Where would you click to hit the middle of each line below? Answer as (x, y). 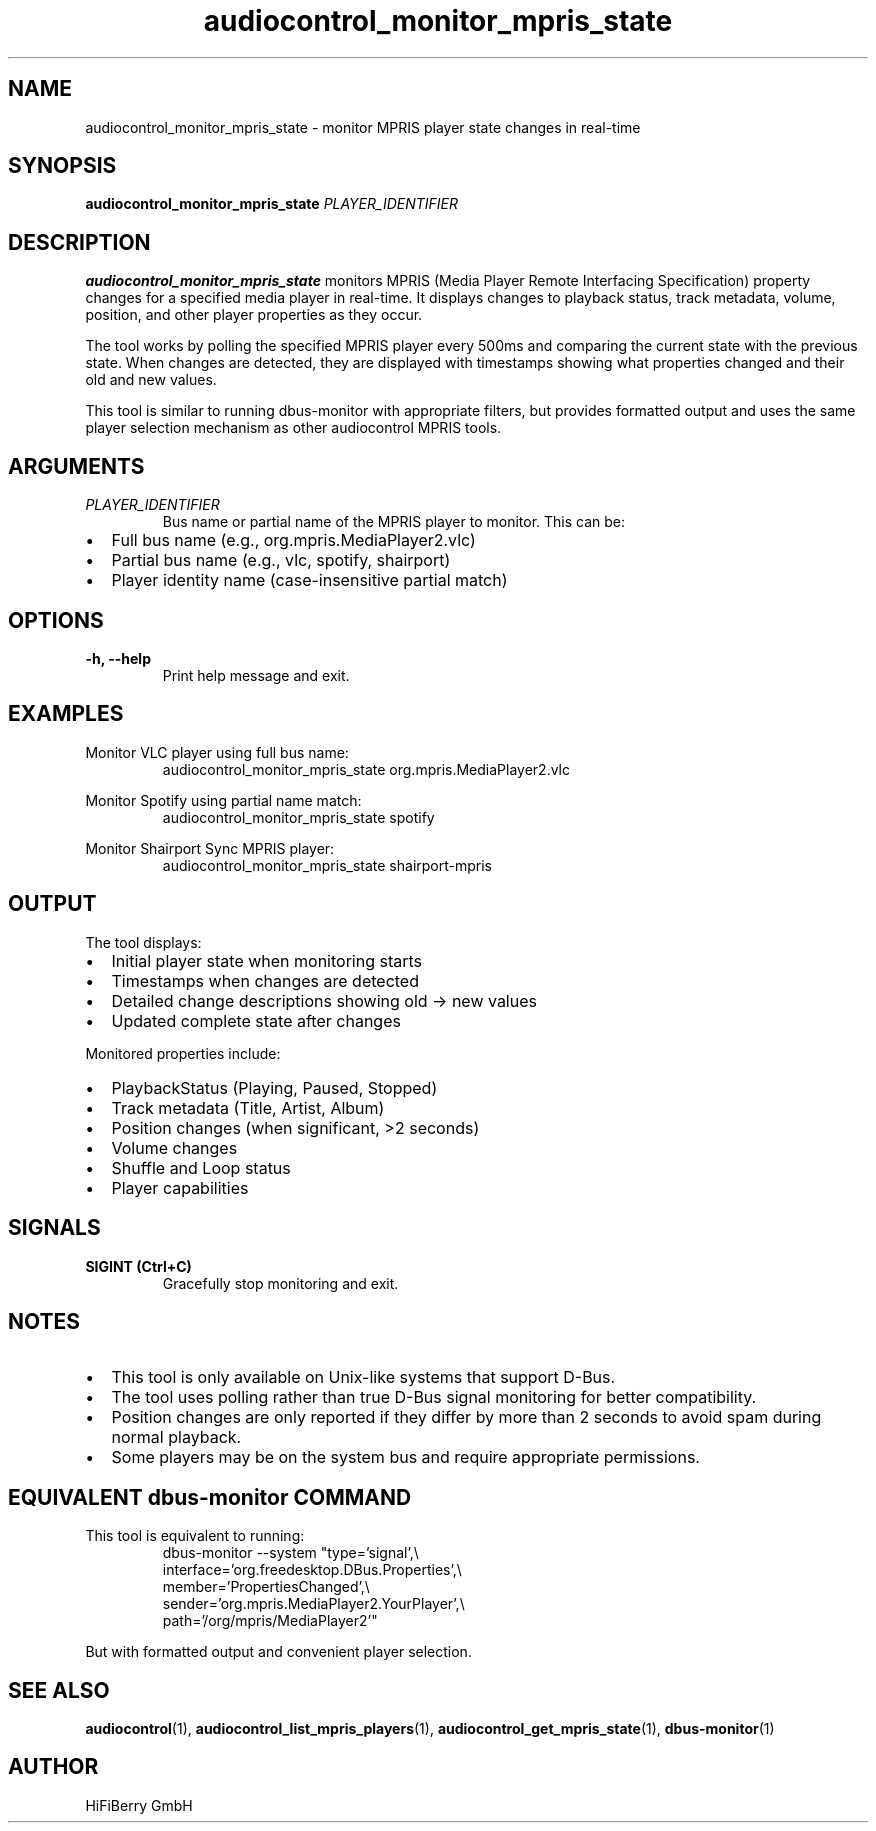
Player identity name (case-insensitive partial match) (309, 580)
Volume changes (174, 1147)
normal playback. (176, 1437)
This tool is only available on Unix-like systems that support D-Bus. (363, 1377)
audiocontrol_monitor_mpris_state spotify (298, 817)
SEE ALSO (59, 1690)
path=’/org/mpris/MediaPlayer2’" (270, 1621)
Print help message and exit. (256, 675)
